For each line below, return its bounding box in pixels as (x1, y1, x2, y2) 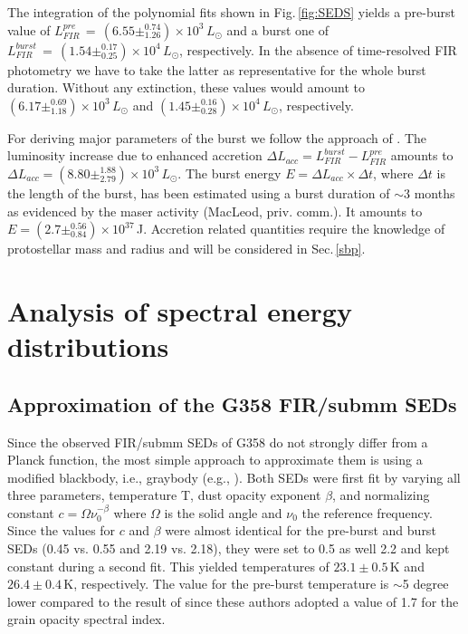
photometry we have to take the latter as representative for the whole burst (7, 60, 426, 79)
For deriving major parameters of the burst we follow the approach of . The (7, 128, 427, 147)
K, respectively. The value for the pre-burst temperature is (63, 574, 389, 593)
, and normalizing (332, 485, 430, 504)
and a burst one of (226, 20, 330, 39)
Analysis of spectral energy (7, 292, 352, 329)
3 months (403, 183, 455, 202)
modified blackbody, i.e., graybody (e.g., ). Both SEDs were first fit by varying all (7, 467, 461, 486)
